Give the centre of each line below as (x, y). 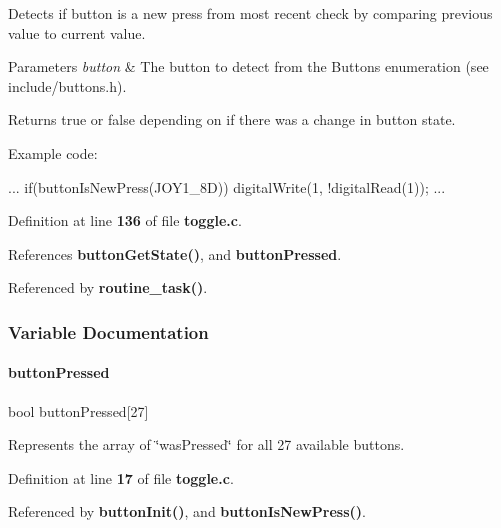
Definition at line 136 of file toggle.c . (125, 220)
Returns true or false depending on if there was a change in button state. (232, 119)
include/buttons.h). (67, 85)
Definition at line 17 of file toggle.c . (121, 477)
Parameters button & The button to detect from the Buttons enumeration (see (248, 66)
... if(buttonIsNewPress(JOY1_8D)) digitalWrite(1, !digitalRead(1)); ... (227, 186)
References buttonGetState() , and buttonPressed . (175, 253)
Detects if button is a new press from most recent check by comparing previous (250, 13)
